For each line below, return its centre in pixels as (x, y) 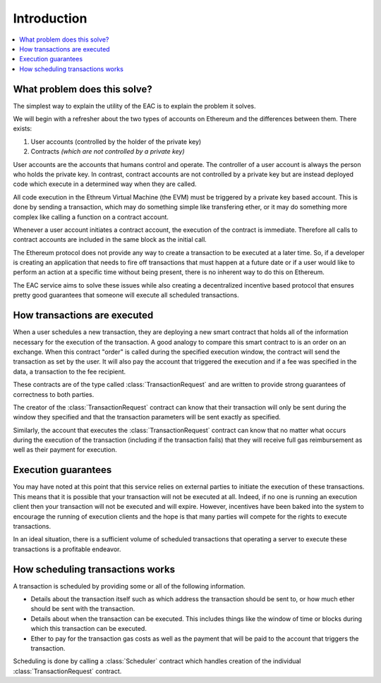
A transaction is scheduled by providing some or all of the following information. (129, 586)
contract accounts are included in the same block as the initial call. (110, 240)
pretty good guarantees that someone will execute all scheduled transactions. (126, 295)
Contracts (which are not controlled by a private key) (108, 152)
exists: (23, 129)
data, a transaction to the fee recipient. (69, 371)
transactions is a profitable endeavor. (67, 549)
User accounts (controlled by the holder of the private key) (116, 142)
